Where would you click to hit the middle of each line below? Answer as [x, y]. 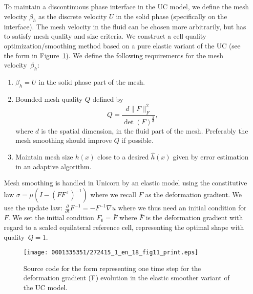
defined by [108, 99]
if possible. [137, 140]
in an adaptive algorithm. [53, 166]
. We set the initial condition [51, 217]
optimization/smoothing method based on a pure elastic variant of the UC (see [122, 45]
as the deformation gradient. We [193, 194]
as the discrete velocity [73, 16]
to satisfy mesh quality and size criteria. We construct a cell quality [105, 36]
